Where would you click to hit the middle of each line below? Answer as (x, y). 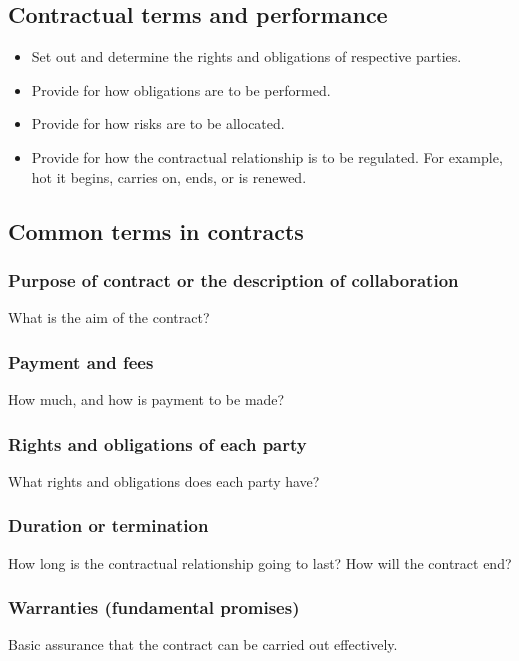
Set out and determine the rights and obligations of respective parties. (246, 56)
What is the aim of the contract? (109, 317)
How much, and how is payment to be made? (146, 398)
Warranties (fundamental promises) (154, 607)
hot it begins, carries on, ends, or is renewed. (169, 176)
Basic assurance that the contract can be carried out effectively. (203, 644)
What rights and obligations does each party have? (164, 480)
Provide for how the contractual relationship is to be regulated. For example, (267, 156)
